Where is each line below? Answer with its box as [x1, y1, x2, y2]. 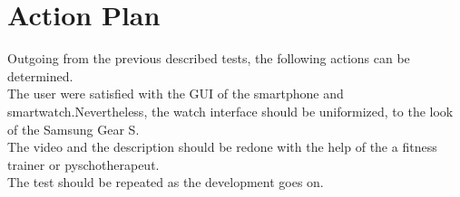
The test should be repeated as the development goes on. [7, 173, 324, 192]
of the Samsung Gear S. [7, 119, 140, 138]
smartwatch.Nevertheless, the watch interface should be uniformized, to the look [7, 101, 454, 120]
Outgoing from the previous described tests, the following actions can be [7, 49, 410, 68]
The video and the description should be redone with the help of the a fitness [7, 137, 437, 156]
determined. [7, 66, 73, 85]
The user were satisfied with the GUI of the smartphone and [7, 84, 344, 103]
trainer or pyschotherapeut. [7, 155, 160, 174]
